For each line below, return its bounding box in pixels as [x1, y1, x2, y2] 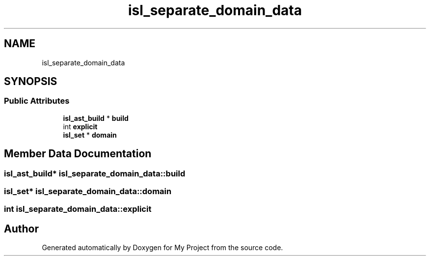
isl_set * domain [63, 130, 117, 139]
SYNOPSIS [4, 75, 57, 88]
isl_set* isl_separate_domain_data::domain [4, 186, 172, 197]
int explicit [63, 122, 98, 131]
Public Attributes [4, 96, 70, 106]
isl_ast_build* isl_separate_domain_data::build [4, 168, 186, 178]
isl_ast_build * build [63, 114, 129, 122]
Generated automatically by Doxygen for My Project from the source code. [42, 243, 283, 252]
